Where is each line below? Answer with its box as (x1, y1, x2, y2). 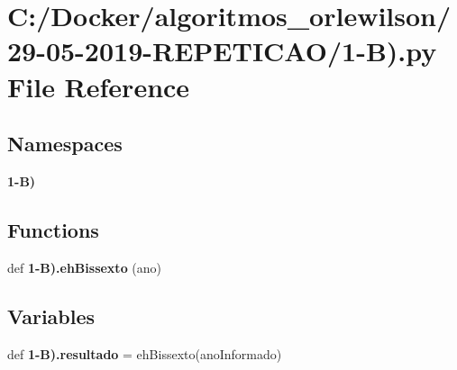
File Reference (7, 68, 190, 104)
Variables (7, 302, 96, 329)
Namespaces (7, 130, 123, 158)
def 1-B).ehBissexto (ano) (7, 257, 162, 276)
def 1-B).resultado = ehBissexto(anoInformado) (7, 344, 282, 363)
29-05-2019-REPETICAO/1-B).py (7, 32, 437, 69)
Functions (7, 215, 99, 243)
